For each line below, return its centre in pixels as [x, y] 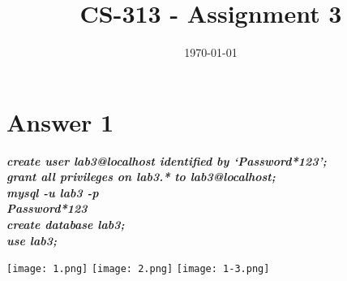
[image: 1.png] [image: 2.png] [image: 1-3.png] [138, 269]
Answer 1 [60, 121]
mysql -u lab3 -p [53, 192]
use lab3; [32, 240]
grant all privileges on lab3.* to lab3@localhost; [141, 177]
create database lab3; [66, 225]
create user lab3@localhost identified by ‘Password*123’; [167, 160]
